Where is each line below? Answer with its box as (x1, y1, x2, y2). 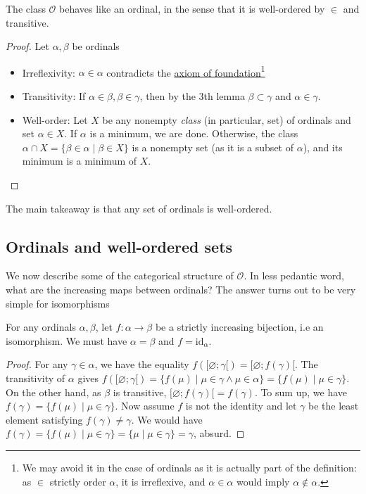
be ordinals (72, 39, 120, 53)
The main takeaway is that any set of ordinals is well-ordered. (6, 201, 272, 215)
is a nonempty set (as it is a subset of (132, 139, 294, 154)
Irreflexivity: (22, 65, 75, 80)
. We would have (131, 412, 203, 426)
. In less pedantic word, (244, 268, 344, 283)
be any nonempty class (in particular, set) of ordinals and (102, 112, 351, 127)
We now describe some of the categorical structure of (6, 268, 234, 283)
